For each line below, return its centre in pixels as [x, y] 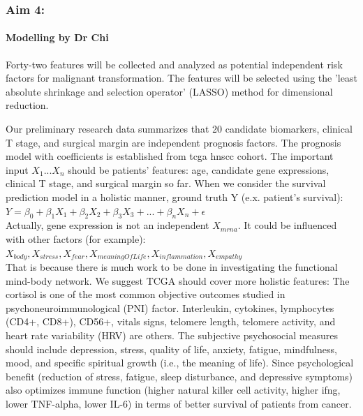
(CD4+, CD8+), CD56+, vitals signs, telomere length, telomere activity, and [171, 321]
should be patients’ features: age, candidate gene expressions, [199, 169]
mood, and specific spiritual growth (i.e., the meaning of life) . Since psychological [180, 363]
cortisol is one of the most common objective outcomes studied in [146, 294]
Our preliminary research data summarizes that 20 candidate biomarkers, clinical [179, 129]
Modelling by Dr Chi [57, 37]
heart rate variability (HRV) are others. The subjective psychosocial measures [172, 335]
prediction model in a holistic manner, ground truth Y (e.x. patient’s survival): [175, 196]
